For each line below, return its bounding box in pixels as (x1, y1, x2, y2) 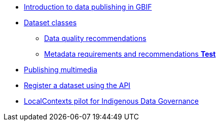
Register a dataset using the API (24, 81, 131, 90)
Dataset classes (24, 18, 77, 27)
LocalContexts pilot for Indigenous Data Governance (24, 97, 199, 105)
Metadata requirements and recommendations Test (44, 50, 216, 58)
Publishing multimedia (24, 65, 97, 74)
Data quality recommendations (44, 34, 146, 43)
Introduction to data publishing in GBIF (24, 3, 152, 11)
